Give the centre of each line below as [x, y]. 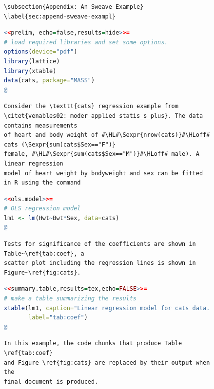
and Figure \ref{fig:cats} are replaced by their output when [107, 362]
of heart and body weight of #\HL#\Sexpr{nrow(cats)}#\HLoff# [107, 135]
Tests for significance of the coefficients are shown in [100, 244]
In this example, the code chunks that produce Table [93, 343]
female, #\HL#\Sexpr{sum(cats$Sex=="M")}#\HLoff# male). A [102, 154]
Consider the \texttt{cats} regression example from [91, 106]
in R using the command [42, 183]
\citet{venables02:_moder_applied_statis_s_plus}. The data [104, 116]
